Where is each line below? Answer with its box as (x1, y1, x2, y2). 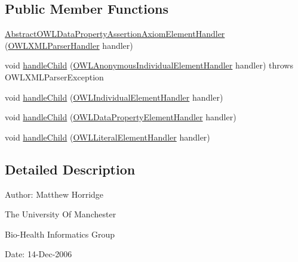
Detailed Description (5, 160, 136, 178)
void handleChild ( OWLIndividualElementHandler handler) (5, 91, 223, 103)
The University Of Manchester (5, 208, 116, 220)
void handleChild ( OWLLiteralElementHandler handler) (5, 130, 210, 143)
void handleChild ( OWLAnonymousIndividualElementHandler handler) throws (5, 59, 293, 71)
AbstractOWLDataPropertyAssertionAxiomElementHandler (5, 27, 225, 40)
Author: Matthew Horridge (5, 188, 104, 200)
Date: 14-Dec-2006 (5, 248, 72, 260)
